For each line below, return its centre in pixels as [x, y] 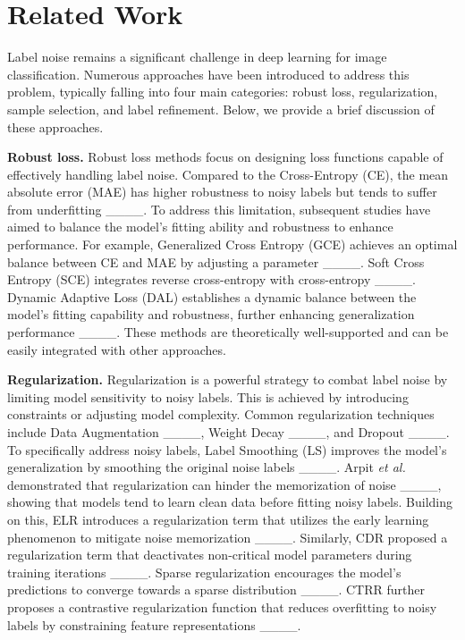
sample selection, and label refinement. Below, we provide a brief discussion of [221, 109]
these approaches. [55, 126]
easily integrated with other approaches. [117, 349]
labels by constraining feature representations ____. [154, 624]
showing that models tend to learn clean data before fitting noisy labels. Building [230, 502]
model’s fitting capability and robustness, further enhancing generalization [211, 314]
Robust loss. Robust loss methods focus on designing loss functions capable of [225, 157]
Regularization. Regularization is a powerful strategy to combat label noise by [228, 379]
